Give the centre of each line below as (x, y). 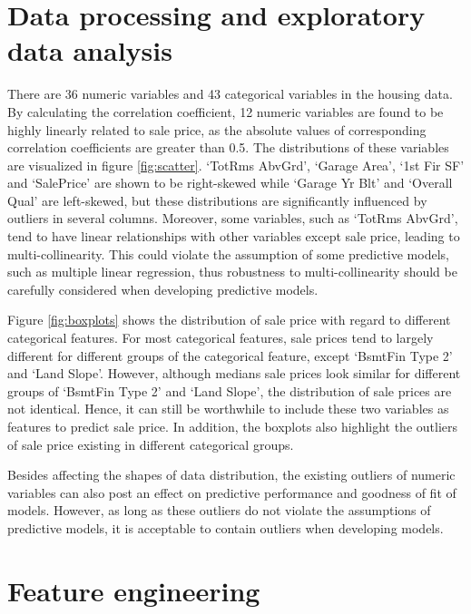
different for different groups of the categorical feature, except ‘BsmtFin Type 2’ (230, 355)
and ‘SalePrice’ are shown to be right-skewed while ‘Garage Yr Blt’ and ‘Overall (230, 183)
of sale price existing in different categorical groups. (151, 444)
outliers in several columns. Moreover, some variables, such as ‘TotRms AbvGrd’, (233, 218)
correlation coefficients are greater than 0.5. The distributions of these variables (228, 147)
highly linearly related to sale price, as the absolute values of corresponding (217, 129)
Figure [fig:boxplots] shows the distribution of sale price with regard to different (229, 320)
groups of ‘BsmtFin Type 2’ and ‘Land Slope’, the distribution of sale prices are (230, 390)
